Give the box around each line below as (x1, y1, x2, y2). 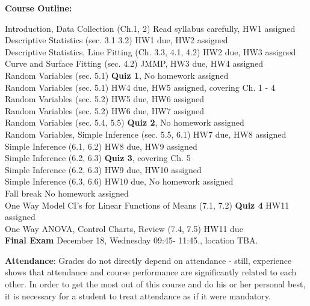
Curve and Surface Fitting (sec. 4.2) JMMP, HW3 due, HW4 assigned (5, 57, 264, 70)
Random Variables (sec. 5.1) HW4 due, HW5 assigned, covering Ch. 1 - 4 (5, 81, 275, 93)
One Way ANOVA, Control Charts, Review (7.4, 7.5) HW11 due (5, 222, 243, 234)
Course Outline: (5, 2, 72, 14)
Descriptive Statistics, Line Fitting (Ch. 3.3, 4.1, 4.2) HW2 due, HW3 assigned (5, 45, 296, 58)
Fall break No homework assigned (5, 186, 129, 199)
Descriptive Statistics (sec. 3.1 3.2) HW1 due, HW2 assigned (5, 34, 228, 46)
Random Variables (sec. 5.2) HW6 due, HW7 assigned (5, 104, 205, 117)
